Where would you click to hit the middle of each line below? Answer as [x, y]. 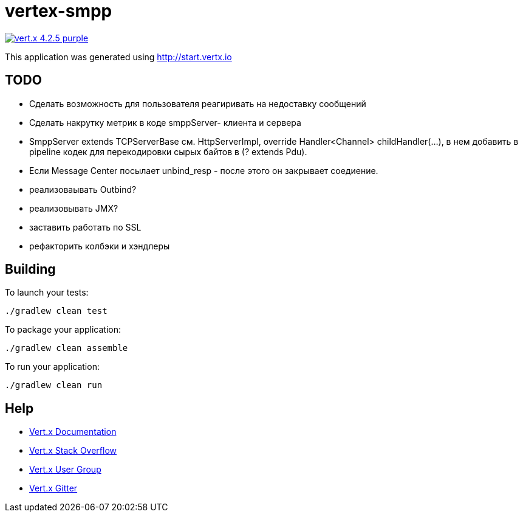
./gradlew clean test [56, 311]
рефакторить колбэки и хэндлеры [100, 246]
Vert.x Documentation [73, 432]
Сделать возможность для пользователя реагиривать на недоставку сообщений [198, 103]
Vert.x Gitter [53, 488]
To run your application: [52, 367]
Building [30, 269]
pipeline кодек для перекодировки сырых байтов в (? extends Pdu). [168, 151]
